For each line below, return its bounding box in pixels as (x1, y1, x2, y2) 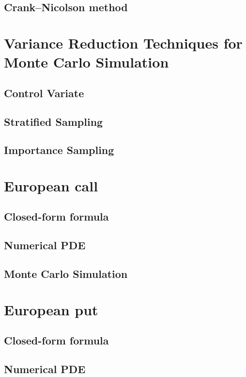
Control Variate (4, 85, 84, 100)
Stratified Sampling (4, 114, 103, 129)
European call (4, 175, 98, 195)
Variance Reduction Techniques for (4, 33, 243, 52)
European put (4, 299, 98, 319)
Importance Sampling (4, 142, 114, 157)
